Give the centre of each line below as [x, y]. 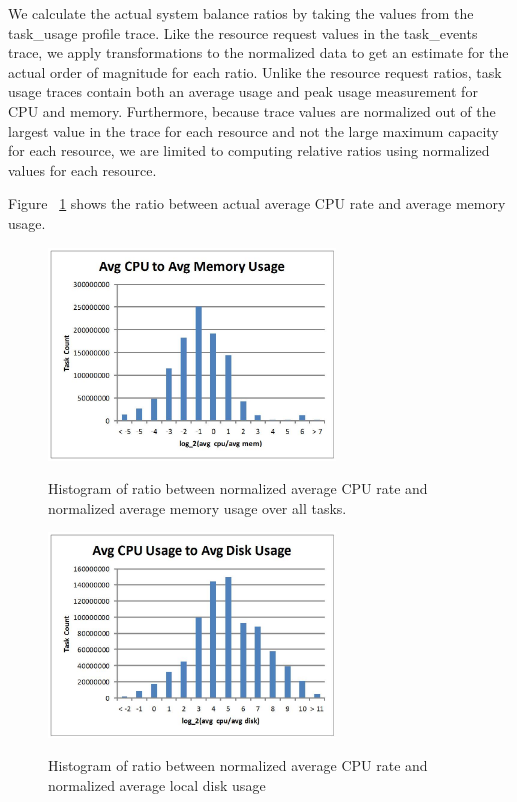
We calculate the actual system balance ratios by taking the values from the [241, 13]
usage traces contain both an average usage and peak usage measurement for [243, 91]
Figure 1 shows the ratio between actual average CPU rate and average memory [257, 203]
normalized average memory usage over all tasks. [197, 507]
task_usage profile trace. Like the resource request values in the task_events [243, 32]
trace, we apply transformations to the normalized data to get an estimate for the [258, 52]
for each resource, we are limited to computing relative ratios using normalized [249, 150]
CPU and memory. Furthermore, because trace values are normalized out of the [252, 110]
